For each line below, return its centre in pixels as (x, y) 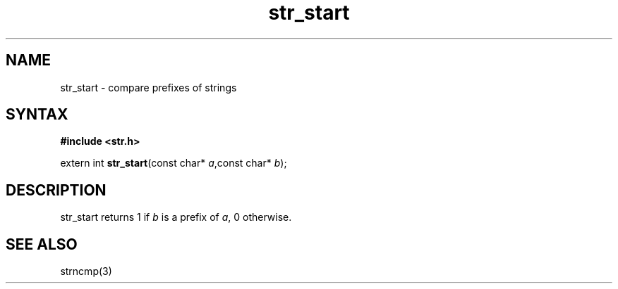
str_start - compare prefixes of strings (149, 87)
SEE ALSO (42, 244)
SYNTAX (37, 115)
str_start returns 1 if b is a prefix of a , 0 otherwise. (176, 217)
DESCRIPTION (56, 190)
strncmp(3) (86, 271)
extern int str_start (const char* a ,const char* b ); (174, 163)
